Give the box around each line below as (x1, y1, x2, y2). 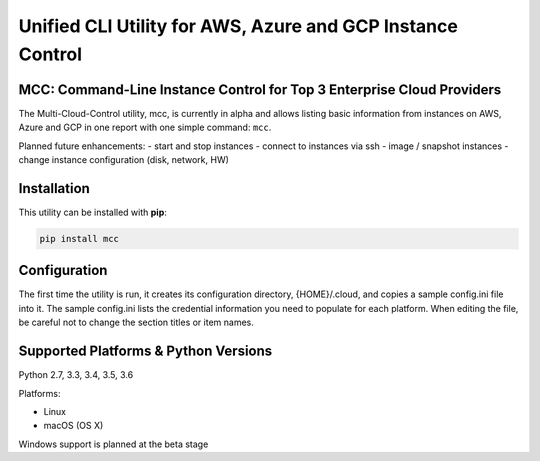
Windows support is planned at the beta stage (18, 438, 209, 450)
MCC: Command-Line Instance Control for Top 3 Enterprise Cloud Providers (18, 81, 502, 98)
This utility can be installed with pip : (18, 206, 167, 218)
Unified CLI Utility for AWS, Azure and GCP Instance (18, 15, 459, 37)
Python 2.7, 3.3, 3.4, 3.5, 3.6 (18, 369, 134, 381)
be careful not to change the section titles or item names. (18, 316, 255, 329)
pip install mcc (39, 233, 120, 244)
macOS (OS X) (43, 420, 104, 432)
